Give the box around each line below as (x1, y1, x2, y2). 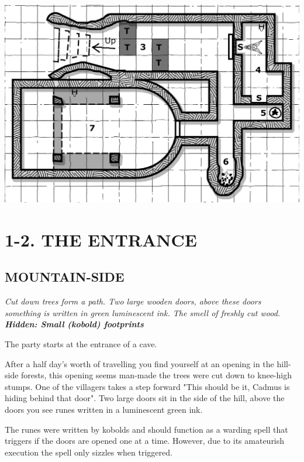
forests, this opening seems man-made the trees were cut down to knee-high (21, 369, 292, 381)
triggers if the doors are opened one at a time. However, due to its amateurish (5, 434, 285, 447)
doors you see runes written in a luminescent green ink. (5, 403, 203, 416)
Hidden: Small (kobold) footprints (5, 318, 144, 330)
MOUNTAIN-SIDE (5, 268, 125, 286)
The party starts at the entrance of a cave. (5, 338, 157, 350)
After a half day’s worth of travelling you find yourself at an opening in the (5, 357, 274, 369)
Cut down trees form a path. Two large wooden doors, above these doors (5, 295, 261, 307)
